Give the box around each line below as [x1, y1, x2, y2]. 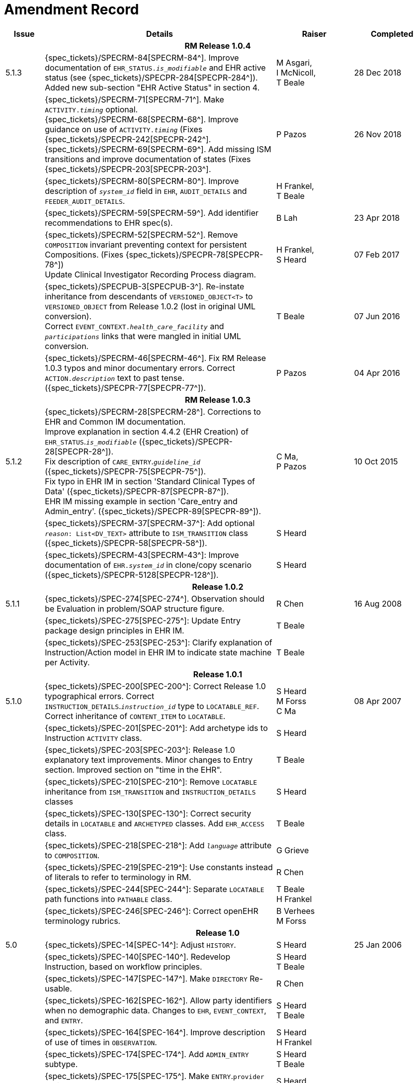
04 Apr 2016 [354, 367, 401, 378]
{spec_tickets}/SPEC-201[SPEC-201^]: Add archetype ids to [45, 722, 268, 733]
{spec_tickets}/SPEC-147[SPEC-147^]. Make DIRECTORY [45, 973, 248, 984]
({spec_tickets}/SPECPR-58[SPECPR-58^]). [45, 538, 207, 548]
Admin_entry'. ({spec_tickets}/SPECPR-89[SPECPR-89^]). [45, 506, 261, 516]
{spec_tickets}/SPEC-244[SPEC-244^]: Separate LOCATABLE [45, 884, 264, 894]
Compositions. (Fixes [45, 249, 124, 260]
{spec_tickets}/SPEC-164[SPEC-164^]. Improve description [45, 1027, 265, 1037]
